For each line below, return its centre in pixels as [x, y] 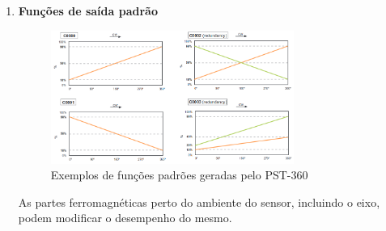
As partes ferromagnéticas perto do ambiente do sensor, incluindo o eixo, [199, 202]
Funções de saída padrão [88, 10]
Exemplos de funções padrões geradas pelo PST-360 [179, 175]
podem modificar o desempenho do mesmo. [125, 218]
